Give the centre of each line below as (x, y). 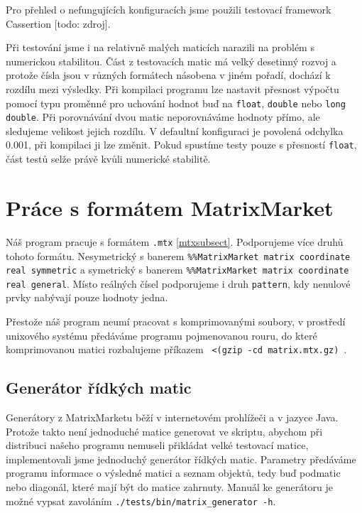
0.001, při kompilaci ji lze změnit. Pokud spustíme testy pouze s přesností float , (181, 145)
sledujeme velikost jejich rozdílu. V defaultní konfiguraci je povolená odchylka (175, 130)
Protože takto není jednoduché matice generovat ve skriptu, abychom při (164, 431)
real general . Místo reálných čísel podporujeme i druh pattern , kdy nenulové (178, 283)
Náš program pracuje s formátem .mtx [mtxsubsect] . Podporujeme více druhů (175, 241)
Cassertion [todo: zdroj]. (58, 23)
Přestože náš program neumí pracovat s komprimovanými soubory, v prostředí (176, 322)
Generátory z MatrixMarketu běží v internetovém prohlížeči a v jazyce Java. (172, 417)
